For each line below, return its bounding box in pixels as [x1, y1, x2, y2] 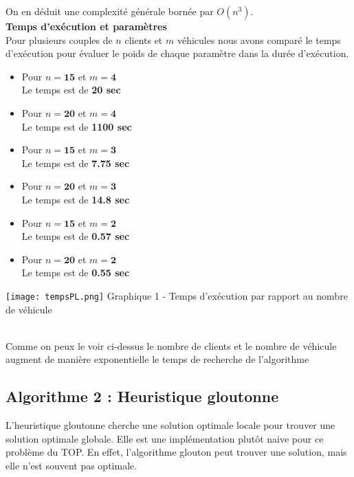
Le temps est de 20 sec [21, 82, 121, 97]
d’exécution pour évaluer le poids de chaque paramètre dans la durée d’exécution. [5, 46, 349, 60]
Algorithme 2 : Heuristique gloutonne [5, 386, 279, 407]
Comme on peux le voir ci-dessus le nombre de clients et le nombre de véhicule [5, 338, 337, 353]
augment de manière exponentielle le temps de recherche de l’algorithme [5, 352, 309, 366]
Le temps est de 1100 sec [21, 119, 132, 133]
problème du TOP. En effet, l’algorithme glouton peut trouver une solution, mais [5, 445, 347, 459]
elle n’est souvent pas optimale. [5, 458, 137, 472]
